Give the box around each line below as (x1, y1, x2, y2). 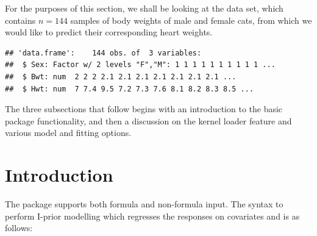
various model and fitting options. (5, 126, 132, 139)
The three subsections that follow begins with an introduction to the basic (5, 102, 283, 115)
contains (5, 13, 36, 26)
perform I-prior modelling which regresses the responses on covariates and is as (5, 209, 300, 222)
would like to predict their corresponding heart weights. (5, 26, 213, 38)
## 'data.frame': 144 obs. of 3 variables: (5, 48, 202, 57)
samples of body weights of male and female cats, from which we (70, 13, 312, 26)
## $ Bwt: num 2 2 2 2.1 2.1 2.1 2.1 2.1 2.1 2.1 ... (5, 72, 237, 81)
